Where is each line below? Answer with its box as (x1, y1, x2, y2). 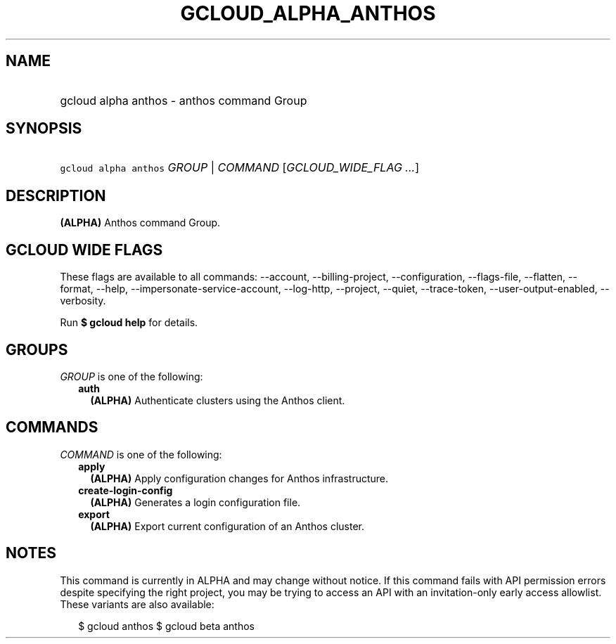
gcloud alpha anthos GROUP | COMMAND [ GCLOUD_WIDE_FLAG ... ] (60, 160, 419, 175)
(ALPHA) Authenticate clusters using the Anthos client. (90, 394, 345, 406)
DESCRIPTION (6, 186, 106, 205)
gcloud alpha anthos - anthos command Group (60, 93, 307, 108)
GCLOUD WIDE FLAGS (6, 240, 163, 259)
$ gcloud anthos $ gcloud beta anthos (78, 619, 255, 632)
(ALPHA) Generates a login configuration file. (90, 496, 301, 508)
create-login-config (78, 484, 173, 496)
